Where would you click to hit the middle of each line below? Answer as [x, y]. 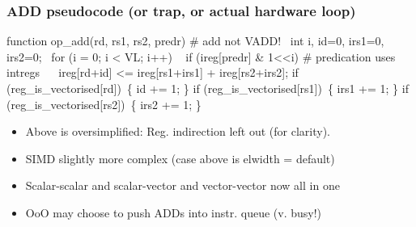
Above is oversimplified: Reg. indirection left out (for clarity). [178, 131]
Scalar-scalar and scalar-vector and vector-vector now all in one [183, 185]
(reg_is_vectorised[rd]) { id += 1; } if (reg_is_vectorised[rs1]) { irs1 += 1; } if [208, 88]
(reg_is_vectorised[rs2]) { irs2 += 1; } [104, 104]
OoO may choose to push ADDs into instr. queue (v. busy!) [173, 212]
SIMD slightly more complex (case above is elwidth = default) [180, 158]
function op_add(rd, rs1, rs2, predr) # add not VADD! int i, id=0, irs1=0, [195, 41]
